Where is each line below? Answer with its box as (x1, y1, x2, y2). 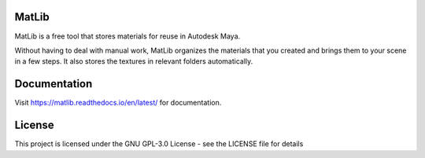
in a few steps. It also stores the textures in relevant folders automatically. (14, 57, 253, 66)
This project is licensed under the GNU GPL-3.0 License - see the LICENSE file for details (14, 139, 304, 149)
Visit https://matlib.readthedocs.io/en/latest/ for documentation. (14, 98, 222, 108)
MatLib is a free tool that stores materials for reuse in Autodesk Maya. (14, 31, 241, 41)
